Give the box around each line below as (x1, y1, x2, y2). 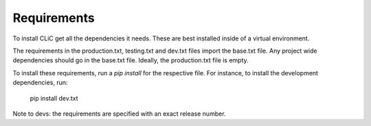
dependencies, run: (12, 79, 68, 87)
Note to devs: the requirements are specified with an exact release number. (12, 110, 226, 118)
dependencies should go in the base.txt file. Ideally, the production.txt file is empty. (12, 56, 249, 64)
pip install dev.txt (30, 94, 78, 102)
